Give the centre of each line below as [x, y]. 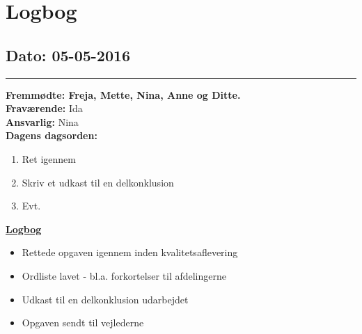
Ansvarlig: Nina [42, 121]
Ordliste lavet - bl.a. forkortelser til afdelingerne [124, 275]
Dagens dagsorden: [52, 135]
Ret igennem [49, 158]
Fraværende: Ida [44, 108]
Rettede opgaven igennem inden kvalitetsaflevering [130, 252]
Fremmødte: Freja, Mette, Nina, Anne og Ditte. [123, 94]
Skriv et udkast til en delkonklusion [98, 182]
